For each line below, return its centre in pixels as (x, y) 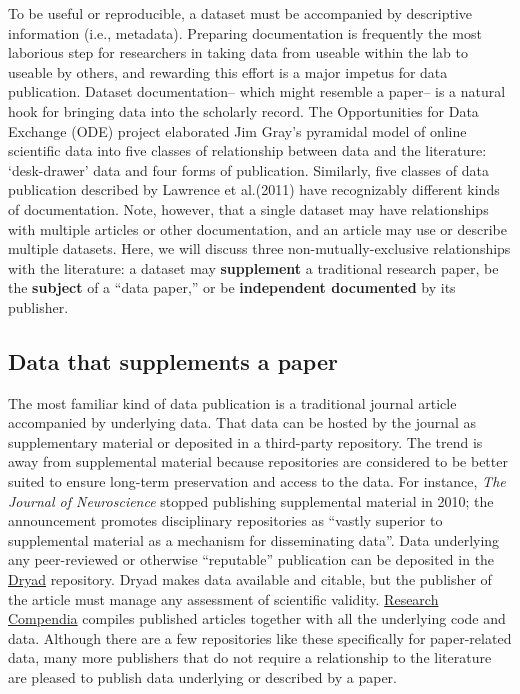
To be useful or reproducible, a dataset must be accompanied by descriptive (240, 13)
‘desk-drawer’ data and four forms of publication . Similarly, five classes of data (248, 169)
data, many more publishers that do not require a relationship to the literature (250, 657)
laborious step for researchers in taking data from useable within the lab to (238, 52)
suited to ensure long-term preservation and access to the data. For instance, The (257, 481)
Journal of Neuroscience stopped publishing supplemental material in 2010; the (251, 500)
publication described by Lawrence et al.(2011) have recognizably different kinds (254, 189)
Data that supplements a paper (173, 360)
